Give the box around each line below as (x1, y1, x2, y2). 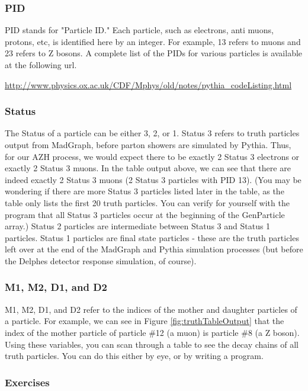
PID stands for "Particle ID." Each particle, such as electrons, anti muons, (5, 24, 274, 36)
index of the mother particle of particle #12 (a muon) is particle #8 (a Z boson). (5, 326, 300, 338)
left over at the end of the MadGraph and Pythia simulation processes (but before (5, 243, 303, 255)
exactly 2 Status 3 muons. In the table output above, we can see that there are (5, 162, 291, 174)
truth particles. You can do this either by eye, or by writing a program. (5, 350, 264, 362)
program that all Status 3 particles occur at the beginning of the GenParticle (5, 208, 285, 220)
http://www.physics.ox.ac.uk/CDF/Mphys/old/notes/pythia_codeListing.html (5, 78, 292, 91)
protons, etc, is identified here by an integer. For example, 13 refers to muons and (5, 35, 301, 47)
